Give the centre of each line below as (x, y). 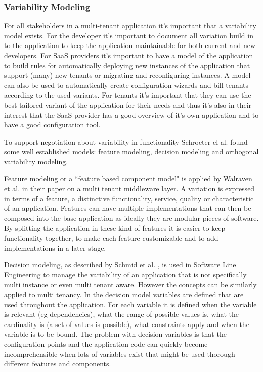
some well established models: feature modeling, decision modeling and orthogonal (131, 151)
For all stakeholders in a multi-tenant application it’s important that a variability (130, 26)
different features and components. (58, 364)
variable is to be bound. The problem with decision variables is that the (115, 334)
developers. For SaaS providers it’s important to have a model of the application (129, 55)
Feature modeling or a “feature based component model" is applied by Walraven (128, 178)
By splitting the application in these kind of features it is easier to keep (115, 228)
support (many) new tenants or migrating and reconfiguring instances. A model (127, 75)
